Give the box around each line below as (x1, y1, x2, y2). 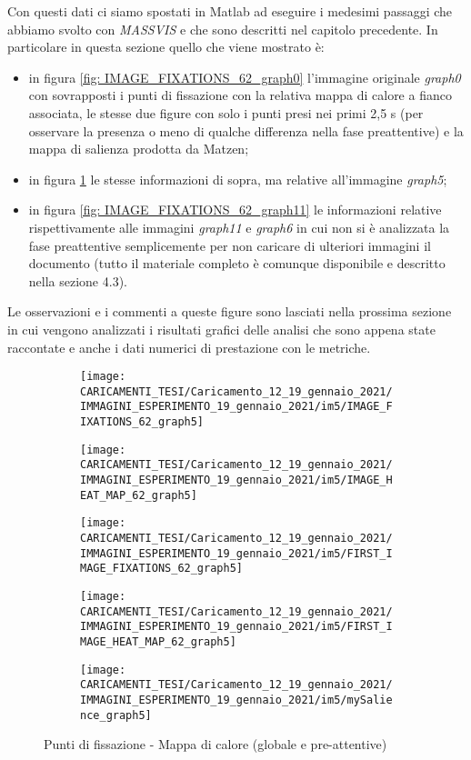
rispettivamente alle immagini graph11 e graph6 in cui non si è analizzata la (28, 217, 450, 236)
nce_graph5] (80, 708, 152, 722)
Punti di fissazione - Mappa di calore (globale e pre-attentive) (44, 735, 387, 754)
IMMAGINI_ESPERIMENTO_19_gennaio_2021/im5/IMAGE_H (80, 474, 393, 487)
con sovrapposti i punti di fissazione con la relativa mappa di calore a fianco (28, 85, 452, 105)
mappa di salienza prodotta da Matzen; (28, 139, 249, 158)
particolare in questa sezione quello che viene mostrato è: (7, 37, 325, 56)
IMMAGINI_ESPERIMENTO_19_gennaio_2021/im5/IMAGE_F (80, 400, 393, 414)
